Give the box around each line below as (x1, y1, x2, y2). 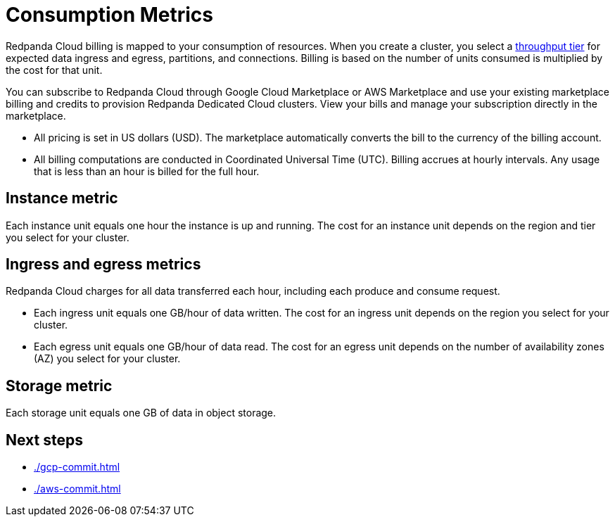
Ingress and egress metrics (6, 255, 201, 274)
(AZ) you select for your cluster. (34, 352, 181, 365)
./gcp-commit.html (34, 461, 120, 473)
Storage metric (6, 376, 113, 395)
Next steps (6, 431, 83, 449)
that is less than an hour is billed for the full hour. (34, 165, 260, 177)
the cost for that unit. (6, 63, 103, 76)
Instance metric (6, 189, 118, 208)
